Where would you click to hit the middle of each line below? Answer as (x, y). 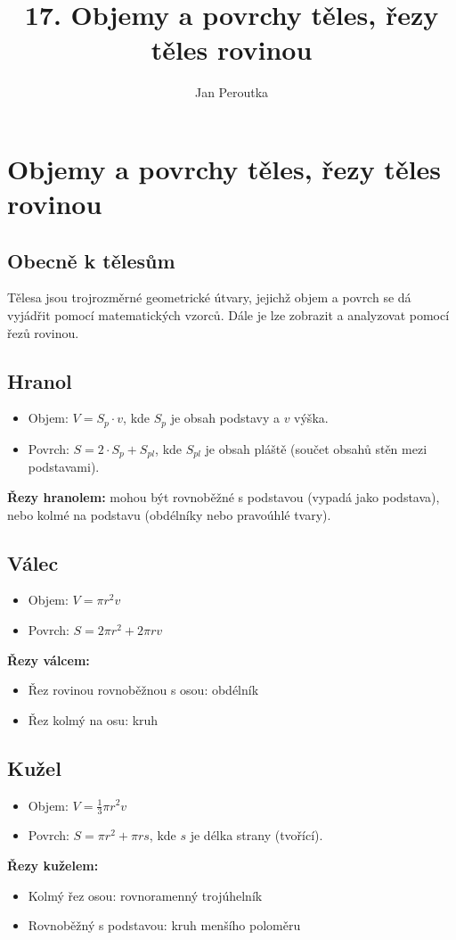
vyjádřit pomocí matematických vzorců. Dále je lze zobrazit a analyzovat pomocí (228, 315)
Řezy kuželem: (53, 865)
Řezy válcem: (49, 660)
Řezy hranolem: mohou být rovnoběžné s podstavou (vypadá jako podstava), (224, 496)
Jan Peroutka (232, 92)
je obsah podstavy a (225, 418)
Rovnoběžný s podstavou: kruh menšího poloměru (164, 925)
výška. (311, 418)
